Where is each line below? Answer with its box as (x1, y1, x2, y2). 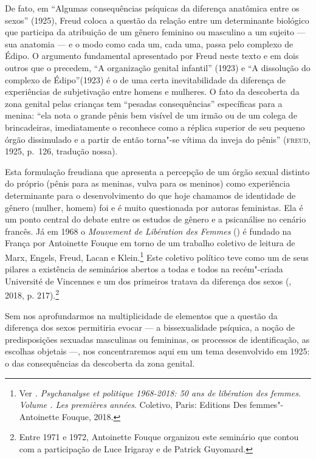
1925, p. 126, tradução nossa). (5, 145, 118, 157)
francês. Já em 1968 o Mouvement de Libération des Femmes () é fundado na (5, 224, 292, 237)
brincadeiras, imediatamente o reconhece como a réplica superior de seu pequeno (5, 120, 305, 133)
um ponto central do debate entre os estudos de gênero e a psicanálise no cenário (5, 213, 306, 226)
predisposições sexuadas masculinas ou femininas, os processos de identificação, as (5, 333, 310, 345)
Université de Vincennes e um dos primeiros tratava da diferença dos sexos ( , (5, 274, 292, 287)
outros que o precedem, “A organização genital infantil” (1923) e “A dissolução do (5, 61, 311, 74)
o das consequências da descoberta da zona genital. (5, 356, 195, 369)
